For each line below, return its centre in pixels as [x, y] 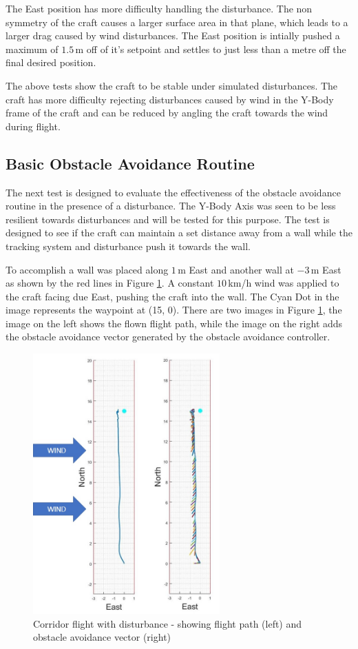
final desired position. [51, 62]
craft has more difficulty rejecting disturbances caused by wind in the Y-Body [170, 99]
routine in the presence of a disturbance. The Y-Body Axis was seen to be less [171, 206]
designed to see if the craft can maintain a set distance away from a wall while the [179, 233]
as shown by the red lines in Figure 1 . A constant [110, 283]
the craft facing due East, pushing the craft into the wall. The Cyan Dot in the [172, 296]
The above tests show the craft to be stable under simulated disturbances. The [172, 85]
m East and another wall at [236, 269]
